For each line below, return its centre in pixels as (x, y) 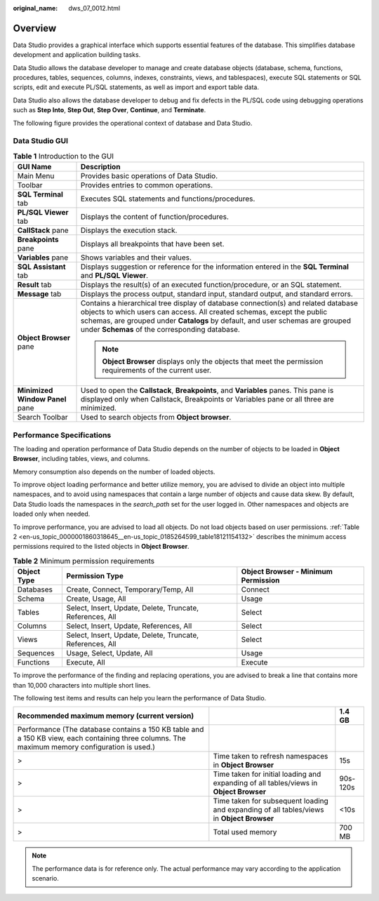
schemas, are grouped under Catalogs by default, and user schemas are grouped (215, 321)
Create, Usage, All (96, 599)
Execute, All (86, 662)
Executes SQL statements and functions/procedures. (168, 199)
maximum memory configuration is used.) (86, 747)
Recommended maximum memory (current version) (106, 716)
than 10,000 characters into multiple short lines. (82, 685)
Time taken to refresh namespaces (271, 756)
